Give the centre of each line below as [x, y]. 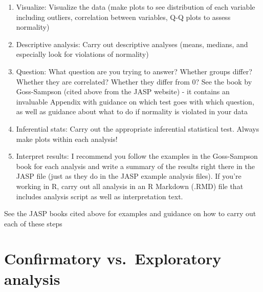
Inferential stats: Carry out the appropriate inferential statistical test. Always [138, 128]
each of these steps [33, 223]
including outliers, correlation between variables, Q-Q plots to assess [123, 17]
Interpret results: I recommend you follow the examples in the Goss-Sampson [137, 156]
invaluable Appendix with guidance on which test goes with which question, [135, 101]
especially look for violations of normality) [82, 54]
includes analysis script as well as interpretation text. [100, 196]
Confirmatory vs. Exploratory [113, 258]
